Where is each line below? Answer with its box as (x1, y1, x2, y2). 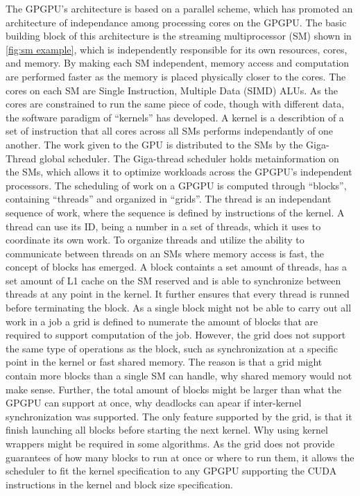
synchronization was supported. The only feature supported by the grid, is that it (6, 409, 352, 423)
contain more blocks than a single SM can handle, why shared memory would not (6, 368, 352, 383)
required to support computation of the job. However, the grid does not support (6, 327, 346, 342)
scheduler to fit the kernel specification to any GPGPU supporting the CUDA (6, 463, 337, 478)
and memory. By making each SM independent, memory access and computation (6, 55, 350, 70)
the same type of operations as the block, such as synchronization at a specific (6, 341, 338, 355)
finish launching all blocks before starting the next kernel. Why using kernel (6, 422, 328, 437)
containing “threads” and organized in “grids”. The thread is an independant (6, 191, 332, 206)
